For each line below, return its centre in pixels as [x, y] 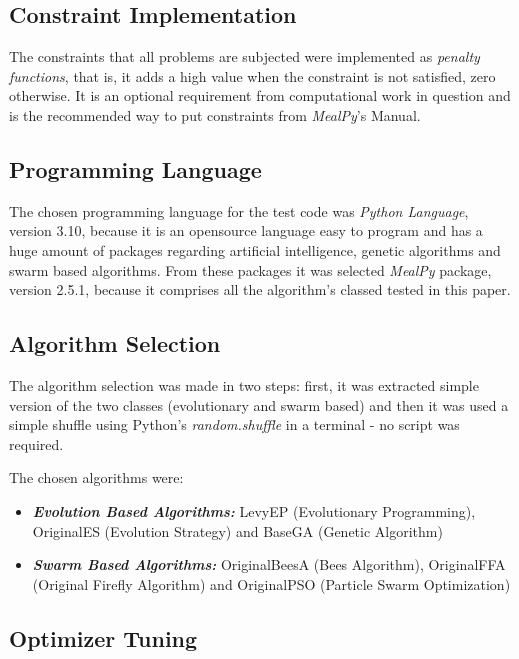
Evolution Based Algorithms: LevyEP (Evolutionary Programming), [254, 510]
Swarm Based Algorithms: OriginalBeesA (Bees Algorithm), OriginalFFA [269, 564]
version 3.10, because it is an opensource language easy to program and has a [246, 230]
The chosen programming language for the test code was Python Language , [239, 210]
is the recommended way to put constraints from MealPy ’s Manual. [215, 114]
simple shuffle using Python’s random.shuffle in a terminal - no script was [234, 424]
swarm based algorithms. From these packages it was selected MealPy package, [250, 269]
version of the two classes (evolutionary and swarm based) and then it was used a [259, 404]
